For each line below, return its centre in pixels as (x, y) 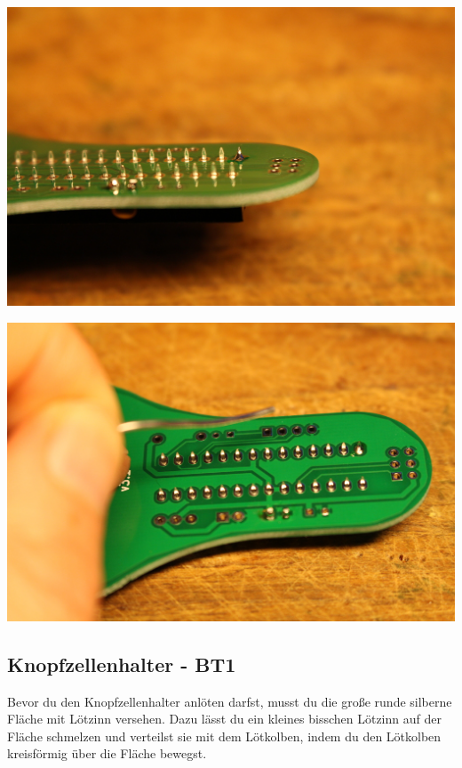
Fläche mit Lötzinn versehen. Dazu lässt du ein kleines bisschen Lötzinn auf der (224, 719)
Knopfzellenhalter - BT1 (122, 664)
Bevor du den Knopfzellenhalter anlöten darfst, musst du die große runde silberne (230, 701)
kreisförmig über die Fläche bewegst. (107, 753)
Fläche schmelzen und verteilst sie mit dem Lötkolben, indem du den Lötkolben (224, 736)
